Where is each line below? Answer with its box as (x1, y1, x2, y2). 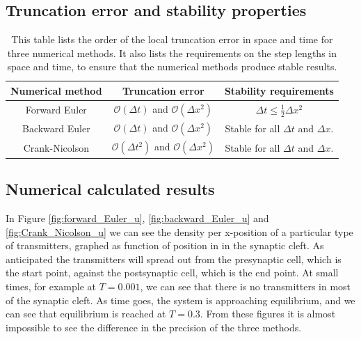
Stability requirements (224, 83, 334, 97)
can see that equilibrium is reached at (6, 306, 166, 321)
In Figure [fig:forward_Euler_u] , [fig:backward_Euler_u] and (6, 211, 269, 226)
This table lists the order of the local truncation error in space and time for (11, 32, 333, 47)
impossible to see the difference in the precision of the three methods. (6, 320, 302, 334)
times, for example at (6, 279, 96, 293)
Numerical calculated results (6, 178, 215, 200)
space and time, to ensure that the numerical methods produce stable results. (7, 59, 337, 74)
